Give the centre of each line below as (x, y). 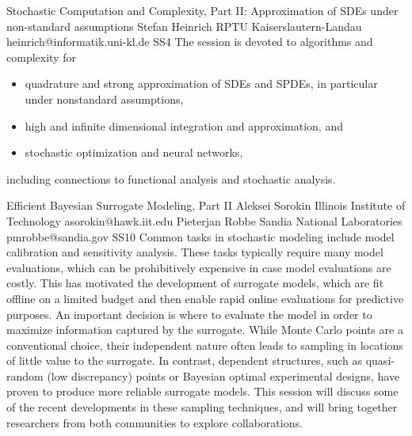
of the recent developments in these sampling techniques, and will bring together (202, 407)
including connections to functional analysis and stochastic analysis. (171, 178)
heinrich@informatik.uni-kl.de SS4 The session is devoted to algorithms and (190, 42)
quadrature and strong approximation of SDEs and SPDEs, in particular (201, 83)
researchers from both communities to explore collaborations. (154, 422)
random (25, 375)
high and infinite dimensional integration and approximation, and (184, 125)
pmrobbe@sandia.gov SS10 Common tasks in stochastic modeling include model (200, 236)
